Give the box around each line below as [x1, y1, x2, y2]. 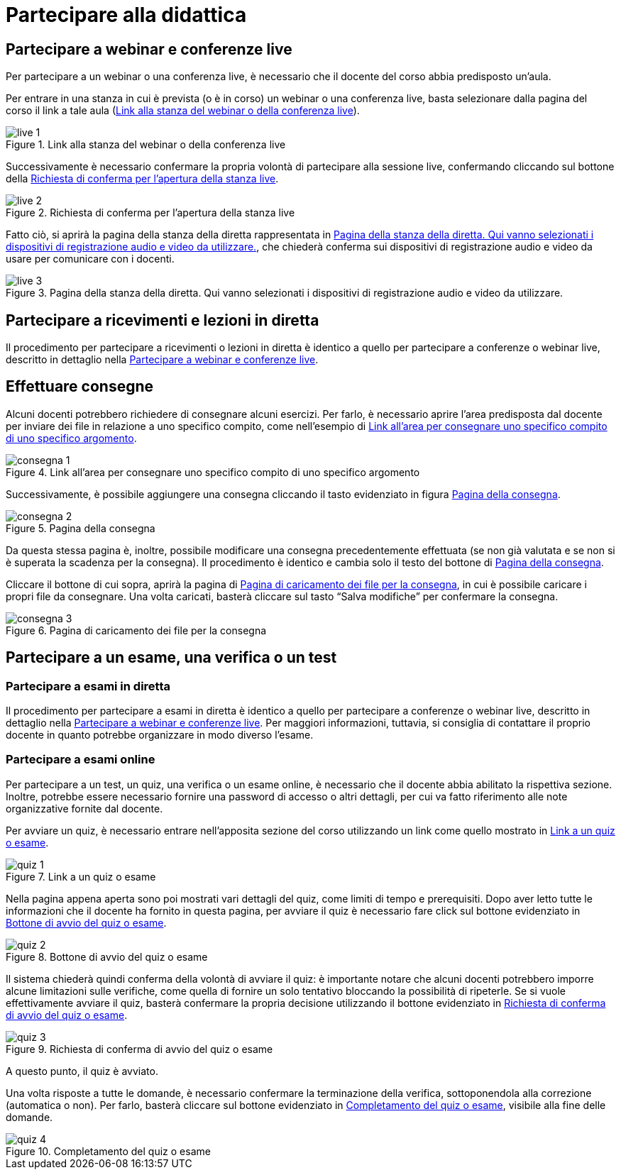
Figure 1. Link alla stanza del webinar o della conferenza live [6, 138, 286, 151]
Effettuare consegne [6, 377, 154, 396]
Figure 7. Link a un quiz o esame [6, 870, 156, 883]
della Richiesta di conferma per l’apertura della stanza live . [6, 172, 279, 185]
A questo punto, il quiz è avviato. [6, 1064, 158, 1077]
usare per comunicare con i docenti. [6, 253, 175, 265]
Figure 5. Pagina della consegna [6, 522, 155, 534]
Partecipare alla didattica [6, 3, 247, 27]
